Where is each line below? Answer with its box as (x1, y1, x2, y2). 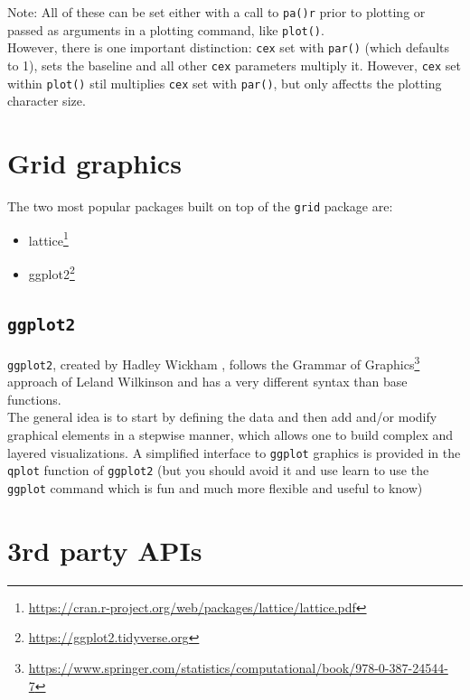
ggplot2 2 (28, 261, 75, 283)
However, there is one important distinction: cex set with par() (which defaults (7, 38, 449, 57)
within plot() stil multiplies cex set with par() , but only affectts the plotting (7, 73, 442, 92)
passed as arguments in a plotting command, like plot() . (7, 20, 324, 39)
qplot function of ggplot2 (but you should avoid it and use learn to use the (7, 461, 429, 480)
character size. (7, 91, 86, 110)
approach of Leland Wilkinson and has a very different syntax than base (7, 372, 408, 391)
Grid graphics (7, 145, 182, 182)
